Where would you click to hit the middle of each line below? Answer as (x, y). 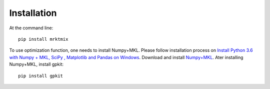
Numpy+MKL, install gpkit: (36, 64)
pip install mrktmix (43, 39)
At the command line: (31, 28)
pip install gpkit (41, 76)
